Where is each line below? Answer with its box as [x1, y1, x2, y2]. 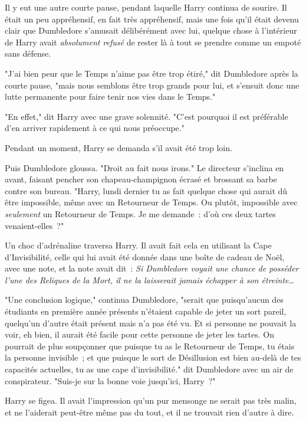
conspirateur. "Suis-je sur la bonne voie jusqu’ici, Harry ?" [5, 374, 216, 387]
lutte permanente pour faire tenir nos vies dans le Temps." [5, 90, 216, 103]
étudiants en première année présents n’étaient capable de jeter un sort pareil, [5, 305, 287, 318]
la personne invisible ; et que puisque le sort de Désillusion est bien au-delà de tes [5, 351, 301, 364]
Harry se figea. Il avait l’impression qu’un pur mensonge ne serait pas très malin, [5, 394, 297, 407]
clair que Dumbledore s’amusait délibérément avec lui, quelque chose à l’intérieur [5, 24, 297, 37]
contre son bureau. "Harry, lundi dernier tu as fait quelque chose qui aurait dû [5, 184, 288, 197]
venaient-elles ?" [5, 219, 64, 231]
